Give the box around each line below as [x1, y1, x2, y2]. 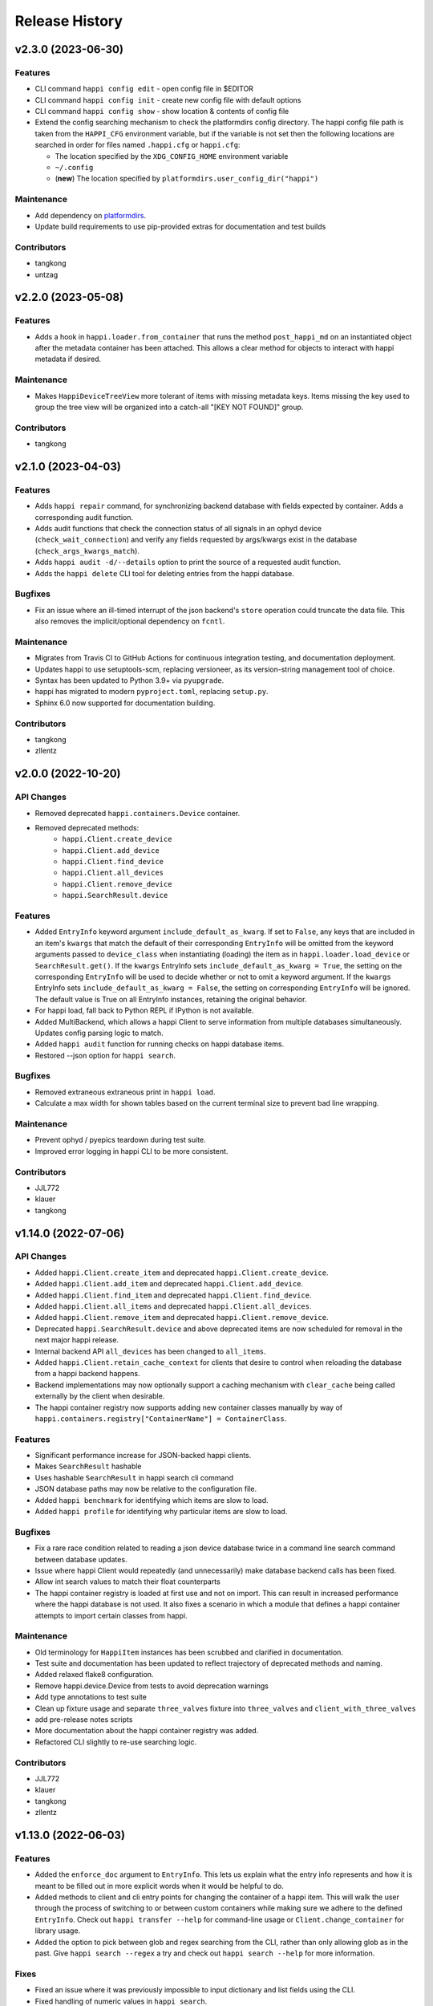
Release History [14, 12, 123, 30]
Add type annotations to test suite [34, 1692, 148, 1702]
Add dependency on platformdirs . [34, 210, 147, 220]
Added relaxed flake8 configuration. [34, 1670, 154, 1679]
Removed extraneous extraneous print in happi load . [34, 1087, 216, 1097]
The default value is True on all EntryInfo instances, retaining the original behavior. [34, 994, 307, 1004]
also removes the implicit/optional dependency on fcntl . [34, 616, 225, 626]
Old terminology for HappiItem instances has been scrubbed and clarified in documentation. [34, 1647, 344, 1657]
